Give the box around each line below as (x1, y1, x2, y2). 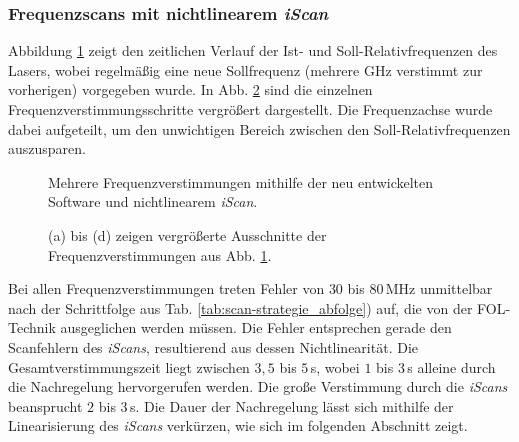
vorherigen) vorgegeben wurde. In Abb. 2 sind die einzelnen (8, 79, 373, 100)
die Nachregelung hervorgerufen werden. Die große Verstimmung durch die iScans (8, 376, 508, 397)
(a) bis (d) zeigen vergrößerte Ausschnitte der (48, 224, 327, 245)
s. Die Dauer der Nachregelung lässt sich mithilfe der (129, 395, 454, 416)
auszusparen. (8, 138, 86, 159)
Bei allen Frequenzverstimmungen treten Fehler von (8, 278, 325, 299)
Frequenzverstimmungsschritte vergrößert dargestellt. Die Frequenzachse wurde (8, 99, 493, 119)
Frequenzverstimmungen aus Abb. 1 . (48, 244, 272, 265)
